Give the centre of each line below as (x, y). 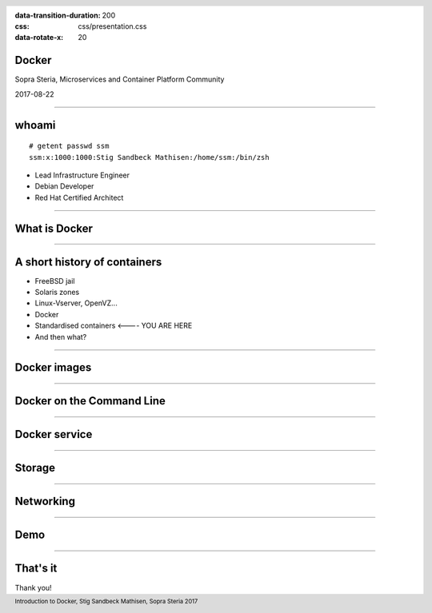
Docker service (54, 434)
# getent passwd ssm (69, 146)
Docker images (53, 368)
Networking (45, 502)
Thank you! (33, 587)
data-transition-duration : (58, 15)
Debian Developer (64, 186)
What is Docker (54, 228)
